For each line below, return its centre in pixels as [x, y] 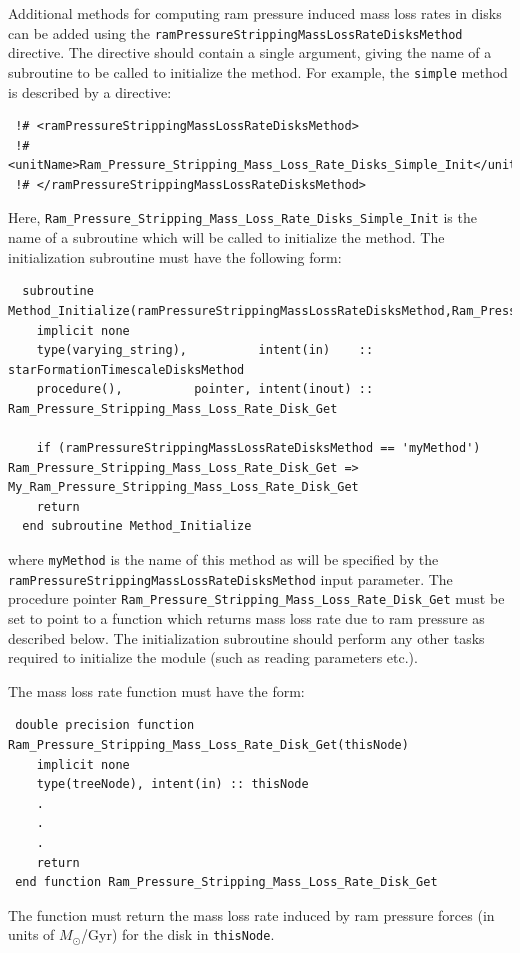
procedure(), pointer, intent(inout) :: [205, 389]
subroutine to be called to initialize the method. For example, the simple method [258, 71]
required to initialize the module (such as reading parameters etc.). [213, 657]
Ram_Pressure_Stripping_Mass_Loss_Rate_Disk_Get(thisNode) [208, 744]
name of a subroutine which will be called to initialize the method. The [226, 237]
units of [31, 934]
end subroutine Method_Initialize [137, 526]
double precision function [105, 725]
